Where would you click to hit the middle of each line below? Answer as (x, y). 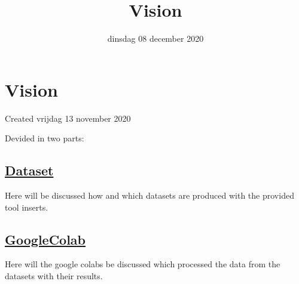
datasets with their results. (54, 276)
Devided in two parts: (45, 138)
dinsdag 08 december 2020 (155, 38)
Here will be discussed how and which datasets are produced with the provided (149, 195)
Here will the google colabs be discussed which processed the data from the (143, 264)
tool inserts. (27, 207)
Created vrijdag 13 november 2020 (68, 118)
